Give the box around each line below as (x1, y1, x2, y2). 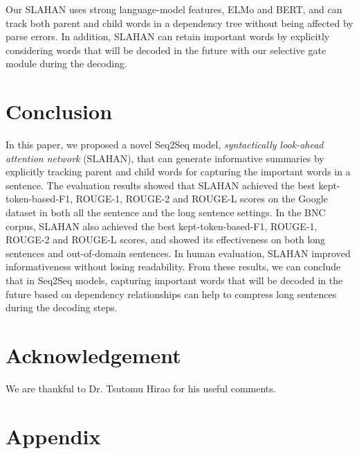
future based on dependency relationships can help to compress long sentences (6, 286, 337, 301)
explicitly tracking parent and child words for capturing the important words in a (6, 164, 351, 179)
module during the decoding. (6, 56, 127, 71)
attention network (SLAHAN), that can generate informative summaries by (6, 150, 324, 165)
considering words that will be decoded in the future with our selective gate (6, 42, 326, 57)
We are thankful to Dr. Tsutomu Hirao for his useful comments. (6, 381, 276, 395)
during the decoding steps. (6, 300, 118, 315)
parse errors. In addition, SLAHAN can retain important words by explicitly (6, 29, 330, 44)
